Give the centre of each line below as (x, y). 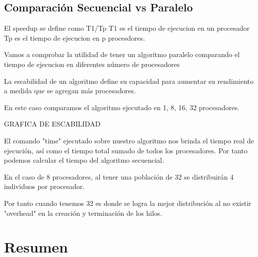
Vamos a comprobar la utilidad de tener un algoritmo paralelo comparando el (122, 54)
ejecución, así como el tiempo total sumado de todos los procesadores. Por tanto (126, 150)
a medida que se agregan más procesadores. (70, 91)
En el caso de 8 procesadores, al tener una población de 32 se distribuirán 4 (119, 176)
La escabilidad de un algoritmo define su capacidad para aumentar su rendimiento (129, 81)
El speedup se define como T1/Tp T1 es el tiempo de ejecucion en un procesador (127, 28)
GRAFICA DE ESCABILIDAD (52, 124)
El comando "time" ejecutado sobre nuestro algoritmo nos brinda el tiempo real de (129, 140)
